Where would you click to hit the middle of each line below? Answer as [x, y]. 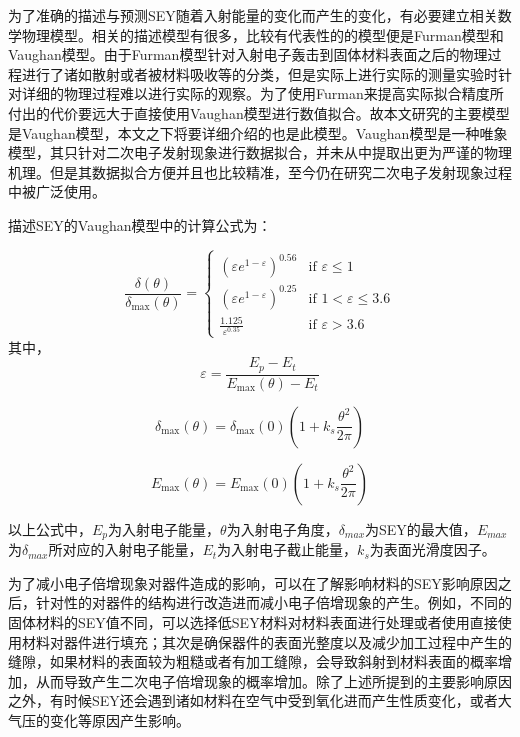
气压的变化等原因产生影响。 [99, 720]
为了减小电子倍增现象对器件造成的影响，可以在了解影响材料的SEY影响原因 [253, 582]
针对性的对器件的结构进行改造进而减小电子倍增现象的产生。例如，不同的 [273, 602]
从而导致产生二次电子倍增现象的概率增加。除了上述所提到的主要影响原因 [273, 680]
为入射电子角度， [282, 528]
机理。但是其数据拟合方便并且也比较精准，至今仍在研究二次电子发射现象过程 [260, 171]
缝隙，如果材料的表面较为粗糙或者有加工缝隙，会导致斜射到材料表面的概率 [253, 661]
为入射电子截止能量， [287, 549]
